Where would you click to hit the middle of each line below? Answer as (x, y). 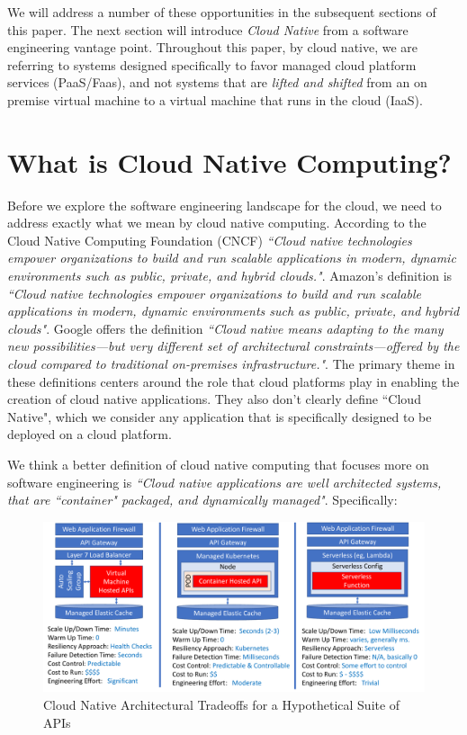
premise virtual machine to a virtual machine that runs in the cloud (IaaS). (215, 99)
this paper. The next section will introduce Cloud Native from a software (208, 29)
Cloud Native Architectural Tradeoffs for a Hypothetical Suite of (222, 705)
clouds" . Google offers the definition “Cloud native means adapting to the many (225, 328)
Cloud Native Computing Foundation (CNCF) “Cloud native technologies (210, 240)
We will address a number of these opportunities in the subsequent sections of (222, 12)
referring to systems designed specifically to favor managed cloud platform (212, 64)
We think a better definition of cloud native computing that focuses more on (218, 464)
